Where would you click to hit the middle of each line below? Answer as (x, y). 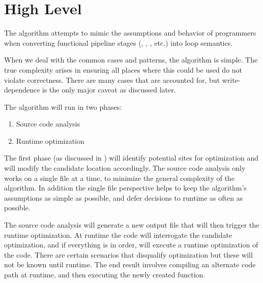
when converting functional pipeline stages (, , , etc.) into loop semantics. (119, 42)
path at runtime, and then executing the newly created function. (105, 274)
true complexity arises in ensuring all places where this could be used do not (123, 69)
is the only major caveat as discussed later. (109, 90)
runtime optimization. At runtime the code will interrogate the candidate (118, 234)
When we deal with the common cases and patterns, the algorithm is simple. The (131, 60)
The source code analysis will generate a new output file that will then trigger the (132, 225)
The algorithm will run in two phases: (63, 106)
